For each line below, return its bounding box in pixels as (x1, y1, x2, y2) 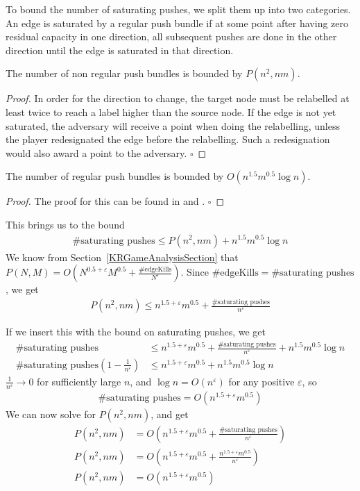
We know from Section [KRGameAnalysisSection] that (6, 249, 239, 264)
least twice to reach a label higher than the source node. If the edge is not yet (6, 104, 336, 119)
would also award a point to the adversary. (6, 145, 187, 160)
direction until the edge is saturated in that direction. (6, 42, 234, 57)
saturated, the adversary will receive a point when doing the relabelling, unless (6, 118, 340, 133)
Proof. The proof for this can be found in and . (6, 194, 205, 208)
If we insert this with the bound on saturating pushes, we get (6, 324, 266, 339)
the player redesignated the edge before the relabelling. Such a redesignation (6, 132, 330, 147)
